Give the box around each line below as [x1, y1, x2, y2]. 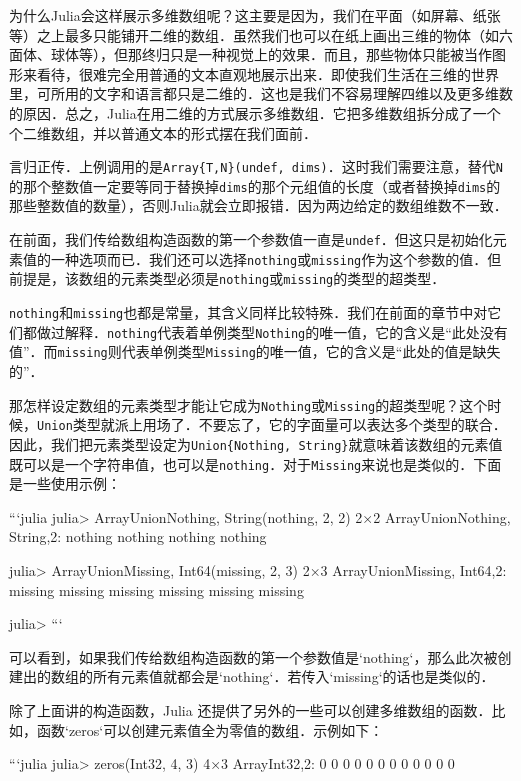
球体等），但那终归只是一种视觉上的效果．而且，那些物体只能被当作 [50, 44, 492, 65]
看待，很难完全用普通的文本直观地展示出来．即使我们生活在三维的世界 [36, 63, 499, 84]
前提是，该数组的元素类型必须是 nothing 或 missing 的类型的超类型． [9, 268, 446, 289]
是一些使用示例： [9, 473, 121, 494]
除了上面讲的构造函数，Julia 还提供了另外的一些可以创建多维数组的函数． [9, 699, 492, 720]
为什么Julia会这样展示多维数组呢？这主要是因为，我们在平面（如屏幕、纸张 [9, 5, 501, 25]
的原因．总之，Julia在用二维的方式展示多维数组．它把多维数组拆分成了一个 [9, 102, 501, 123]
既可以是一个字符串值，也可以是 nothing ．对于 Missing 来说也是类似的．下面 [9, 453, 502, 474]
